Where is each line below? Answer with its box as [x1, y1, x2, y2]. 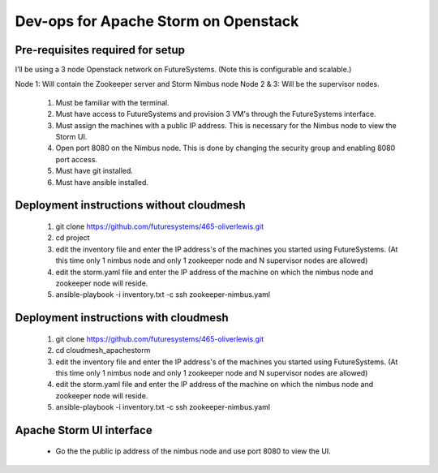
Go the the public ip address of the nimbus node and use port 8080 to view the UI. [55, 446, 332, 456]
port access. [55, 154, 97, 164]
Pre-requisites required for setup [15, 43, 186, 57]
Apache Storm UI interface [15, 423, 153, 437]
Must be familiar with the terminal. [55, 97, 170, 107]
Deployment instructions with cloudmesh [15, 311, 229, 325]
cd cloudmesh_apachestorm [55, 346, 151, 355]
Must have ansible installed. [55, 177, 149, 187]
